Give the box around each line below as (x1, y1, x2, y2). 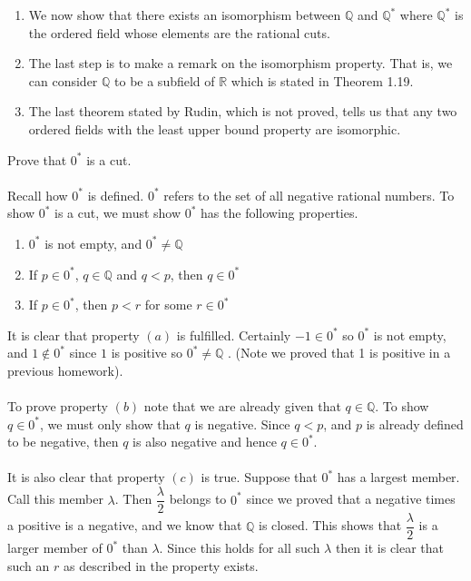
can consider (28, 71, 98, 90)
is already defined (366, 414, 464, 433)
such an (7, 556, 50, 575)
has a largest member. (337, 468, 460, 487)
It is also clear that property (7, 468, 165, 487)
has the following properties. (201, 203, 358, 222)
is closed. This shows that (259, 516, 402, 535)
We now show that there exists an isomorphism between (28, 5, 341, 24)
